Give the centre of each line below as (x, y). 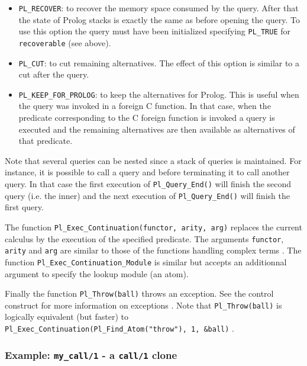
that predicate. (46, 141)
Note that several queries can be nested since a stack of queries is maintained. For (153, 160)
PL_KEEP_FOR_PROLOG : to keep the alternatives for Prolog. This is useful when (159, 94)
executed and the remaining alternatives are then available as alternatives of (157, 129)
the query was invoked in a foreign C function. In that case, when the (145, 106)
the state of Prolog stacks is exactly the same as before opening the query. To (159, 19)
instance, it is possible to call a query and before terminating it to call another (147, 172)
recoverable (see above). (65, 42)
